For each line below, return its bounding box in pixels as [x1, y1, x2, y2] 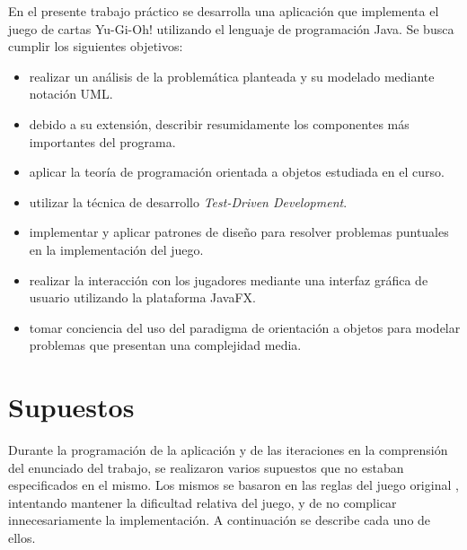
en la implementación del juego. [29, 240, 204, 258]
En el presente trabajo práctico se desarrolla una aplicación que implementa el [8, 2, 439, 20]
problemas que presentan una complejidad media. [29, 336, 302, 354]
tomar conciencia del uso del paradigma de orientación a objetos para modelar [29, 318, 461, 336]
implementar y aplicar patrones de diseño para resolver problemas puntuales [29, 223, 449, 241]
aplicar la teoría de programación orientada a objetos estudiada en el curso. [29, 162, 445, 181]
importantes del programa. [29, 132, 176, 151]
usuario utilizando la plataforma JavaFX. [29, 288, 256, 307]
